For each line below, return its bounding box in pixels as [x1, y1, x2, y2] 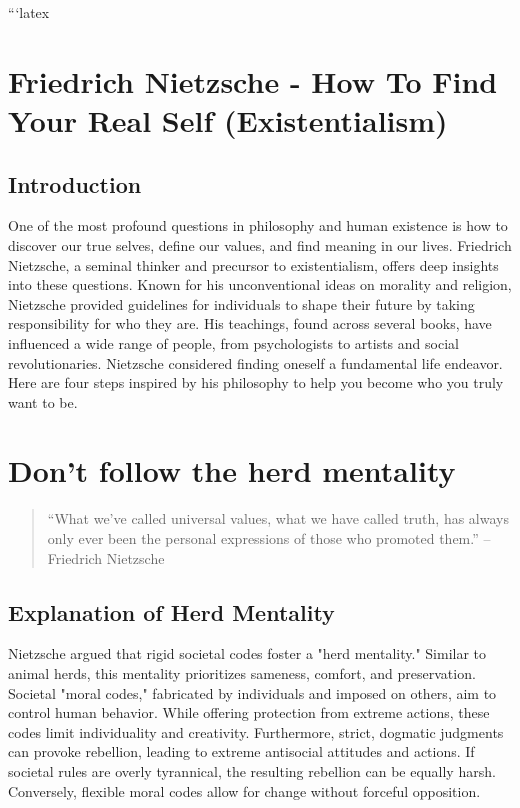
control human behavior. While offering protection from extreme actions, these [8, 702, 490, 723]
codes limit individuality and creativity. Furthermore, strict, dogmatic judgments [8, 721, 504, 742]
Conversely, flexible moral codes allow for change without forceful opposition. [8, 780, 481, 801]
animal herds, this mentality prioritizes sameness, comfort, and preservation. [8, 663, 476, 683]
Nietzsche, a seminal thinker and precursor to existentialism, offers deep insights [8, 254, 499, 275]
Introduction [8, 168, 142, 199]
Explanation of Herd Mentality [8, 596, 335, 627]
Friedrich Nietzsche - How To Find [8, 60, 498, 101]
